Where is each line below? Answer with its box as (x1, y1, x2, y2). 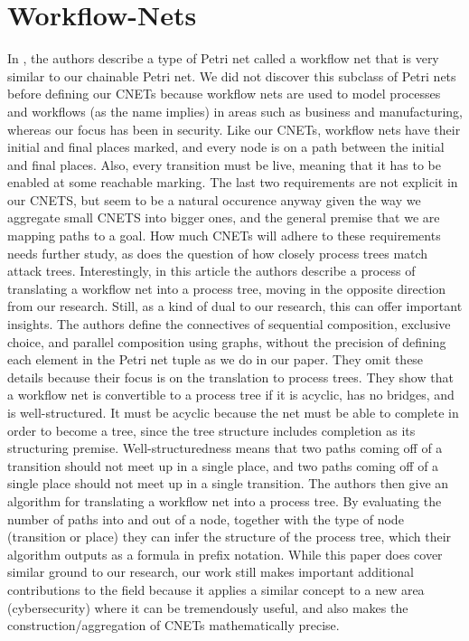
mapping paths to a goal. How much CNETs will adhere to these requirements (7, 226, 441, 245)
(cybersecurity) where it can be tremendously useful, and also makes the (7, 598, 408, 617)
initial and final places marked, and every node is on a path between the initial (7, 137, 445, 156)
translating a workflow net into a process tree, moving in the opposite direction (7, 278, 446, 297)
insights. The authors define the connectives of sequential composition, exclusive (7, 315, 451, 334)
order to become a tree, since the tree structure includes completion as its (7, 420, 416, 439)
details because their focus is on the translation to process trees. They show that (7, 367, 454, 386)
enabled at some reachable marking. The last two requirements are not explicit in (7, 173, 458, 192)
